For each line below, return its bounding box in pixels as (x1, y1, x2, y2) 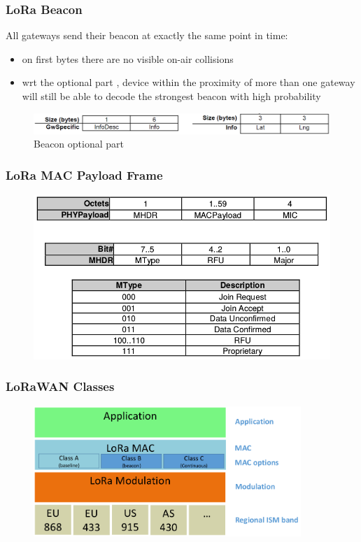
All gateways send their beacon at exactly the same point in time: (6, 28, 288, 43)
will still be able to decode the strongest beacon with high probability (22, 89, 321, 103)
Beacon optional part (34, 136, 124, 151)
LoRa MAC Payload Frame (6, 166, 163, 183)
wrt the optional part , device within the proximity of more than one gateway (22, 75, 355, 90)
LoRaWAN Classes (6, 378, 115, 395)
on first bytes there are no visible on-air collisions (22, 51, 234, 66)
